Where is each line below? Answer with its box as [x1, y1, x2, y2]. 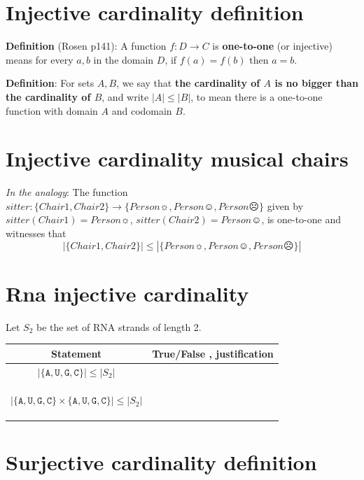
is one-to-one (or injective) [212, 38, 332, 53]
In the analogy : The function [6, 185, 128, 199]
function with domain [6, 103, 98, 118]
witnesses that [6, 226, 66, 240]
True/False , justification [152, 346, 274, 360]
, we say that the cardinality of [116, 76, 260, 90]
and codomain [111, 103, 172, 118]
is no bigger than [274, 76, 358, 90]
